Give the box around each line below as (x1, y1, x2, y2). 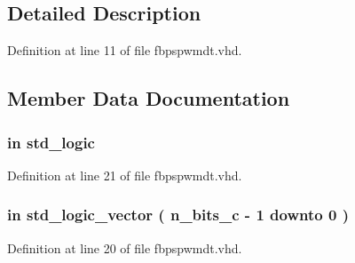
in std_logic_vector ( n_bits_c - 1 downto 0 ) (7, 203, 349, 226)
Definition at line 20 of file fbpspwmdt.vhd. (7, 238, 242, 257)
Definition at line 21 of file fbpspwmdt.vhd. (7, 165, 242, 184)
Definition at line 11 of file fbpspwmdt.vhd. (7, 41, 242, 60)
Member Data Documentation (7, 84, 290, 112)
